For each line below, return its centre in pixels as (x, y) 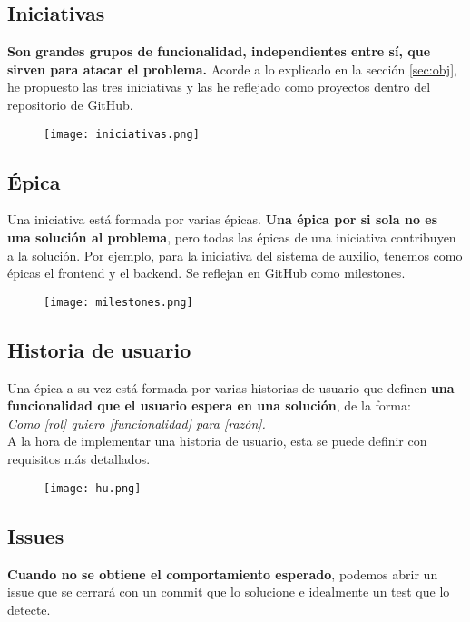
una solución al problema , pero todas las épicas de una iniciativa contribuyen (232, 237)
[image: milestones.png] (118, 302)
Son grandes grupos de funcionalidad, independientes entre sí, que (219, 51)
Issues (36, 535)
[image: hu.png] (93, 488)
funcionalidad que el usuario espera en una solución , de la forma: (209, 405)
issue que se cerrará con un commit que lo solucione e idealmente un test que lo (229, 592)
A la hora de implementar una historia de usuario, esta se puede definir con (217, 441)
